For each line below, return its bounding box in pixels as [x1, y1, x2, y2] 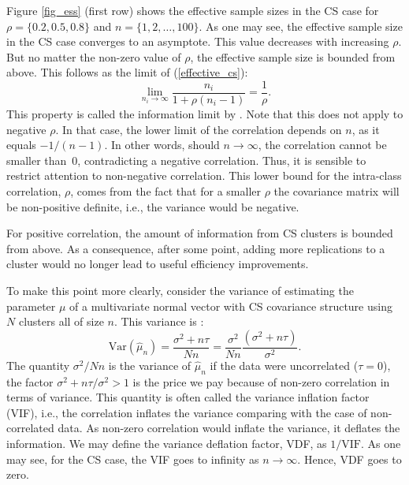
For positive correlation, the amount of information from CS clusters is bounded [6, 225, 393, 241]
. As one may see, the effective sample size [199, 17, 403, 34]
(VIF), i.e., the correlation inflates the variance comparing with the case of [6, 404, 367, 420]
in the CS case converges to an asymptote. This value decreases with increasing [6, 33, 389, 50]
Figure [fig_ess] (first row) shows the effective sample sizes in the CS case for [6, 2, 379, 18]
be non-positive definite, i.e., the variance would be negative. [6, 198, 299, 215]
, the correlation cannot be [258, 136, 387, 153]
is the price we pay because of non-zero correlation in [132, 373, 390, 390]
